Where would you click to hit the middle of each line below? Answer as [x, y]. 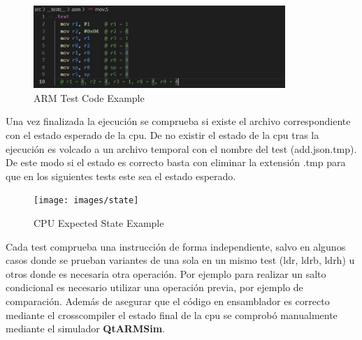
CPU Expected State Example [99, 223]
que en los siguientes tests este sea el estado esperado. [121, 176]
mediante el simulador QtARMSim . [85, 328]
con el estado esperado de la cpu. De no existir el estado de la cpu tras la [162, 135]
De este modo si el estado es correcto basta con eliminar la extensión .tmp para [176, 162]
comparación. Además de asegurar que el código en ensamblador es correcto [168, 301]
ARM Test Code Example [89, 97]
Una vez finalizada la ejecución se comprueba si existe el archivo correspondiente [178, 121]
